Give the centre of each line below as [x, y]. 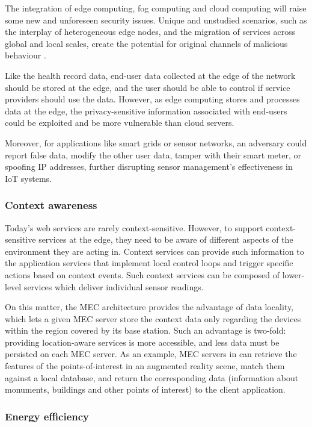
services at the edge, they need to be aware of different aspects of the [166, 239]
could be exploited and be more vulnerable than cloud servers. [120, 123]
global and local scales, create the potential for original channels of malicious [146, 43]
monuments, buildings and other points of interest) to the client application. [145, 389]
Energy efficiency [47, 416]
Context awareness [51, 205]
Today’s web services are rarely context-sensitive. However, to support [134, 227]
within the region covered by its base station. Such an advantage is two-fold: [145, 330]
